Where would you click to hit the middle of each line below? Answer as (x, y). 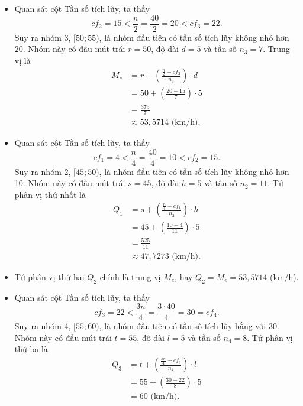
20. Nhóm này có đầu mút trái (70, 49)
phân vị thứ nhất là (50, 194)
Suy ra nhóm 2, (43, 171)
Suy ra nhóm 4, (43, 326)
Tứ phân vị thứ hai (49, 276)
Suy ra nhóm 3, (43, 37)
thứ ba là (31, 349)
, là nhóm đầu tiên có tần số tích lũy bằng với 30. (189, 326)
